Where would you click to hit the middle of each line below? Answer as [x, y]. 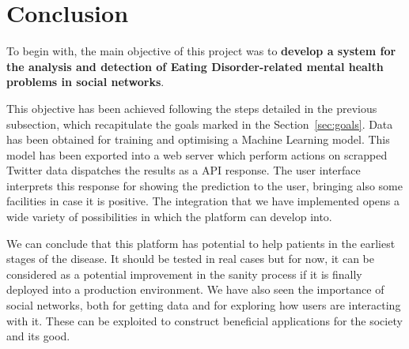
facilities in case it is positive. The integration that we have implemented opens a [203, 201]
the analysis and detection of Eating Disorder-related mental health [195, 66]
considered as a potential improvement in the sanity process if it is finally [184, 274]
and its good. [38, 336]
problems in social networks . [85, 82]
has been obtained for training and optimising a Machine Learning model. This [198, 139]
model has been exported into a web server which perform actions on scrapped [197, 154]
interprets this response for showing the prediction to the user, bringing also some [205, 185]
